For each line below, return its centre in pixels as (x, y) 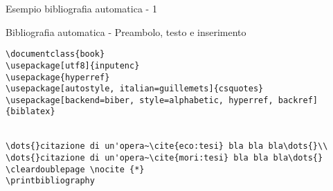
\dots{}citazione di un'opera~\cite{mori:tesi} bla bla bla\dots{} (164, 158)
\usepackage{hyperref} (58, 77)
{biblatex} (30, 112)
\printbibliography (50, 181)
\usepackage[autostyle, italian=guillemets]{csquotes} (135, 89)
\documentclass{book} (55, 54)
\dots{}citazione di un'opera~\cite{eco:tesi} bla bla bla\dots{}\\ (167, 146)
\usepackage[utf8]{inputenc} (73, 65)
